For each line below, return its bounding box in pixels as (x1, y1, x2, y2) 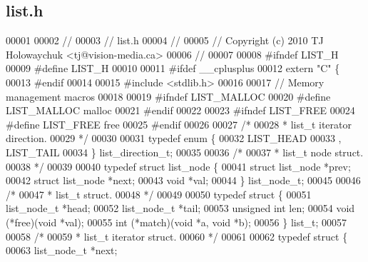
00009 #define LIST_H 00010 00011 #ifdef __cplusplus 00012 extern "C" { (6, 61, 340, 76)
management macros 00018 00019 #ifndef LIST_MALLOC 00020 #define (6, 89, 331, 104)
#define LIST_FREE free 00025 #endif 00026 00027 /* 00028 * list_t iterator (6, 116, 352, 131)
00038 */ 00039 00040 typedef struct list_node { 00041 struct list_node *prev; (6, 158, 351, 173)
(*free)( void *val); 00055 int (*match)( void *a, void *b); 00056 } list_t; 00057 (6, 214, 347, 229)
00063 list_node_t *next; (6, 243, 118, 258)
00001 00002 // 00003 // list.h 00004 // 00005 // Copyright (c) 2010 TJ (6, 33, 324, 48)
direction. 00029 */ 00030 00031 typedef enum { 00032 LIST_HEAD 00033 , (6, 131, 342, 146)
